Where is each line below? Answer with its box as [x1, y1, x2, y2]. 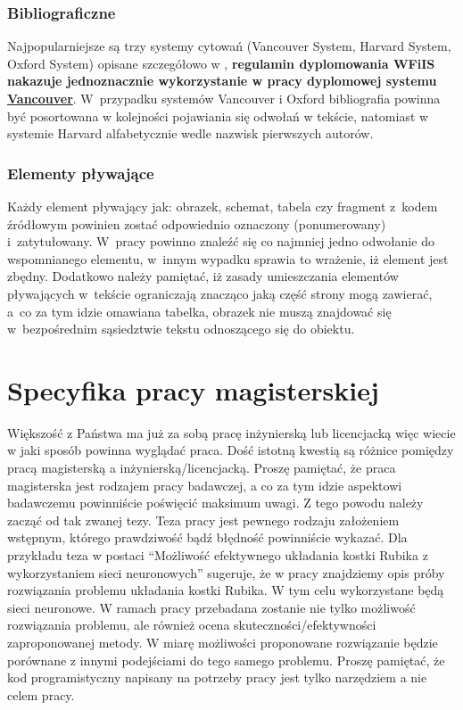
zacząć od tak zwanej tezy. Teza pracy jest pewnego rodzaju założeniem [7, 510, 400, 529]
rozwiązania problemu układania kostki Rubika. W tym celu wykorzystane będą [7, 581, 444, 599]
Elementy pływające [7, 161, 154, 184]
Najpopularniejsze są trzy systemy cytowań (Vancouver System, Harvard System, [7, 37, 451, 55]
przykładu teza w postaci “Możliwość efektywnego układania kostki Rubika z [7, 546, 428, 565]
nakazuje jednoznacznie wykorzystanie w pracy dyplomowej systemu [7, 71, 437, 90]
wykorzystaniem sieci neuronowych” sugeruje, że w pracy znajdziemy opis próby [7, 563, 445, 582]
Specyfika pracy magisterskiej [7, 371, 379, 408]
